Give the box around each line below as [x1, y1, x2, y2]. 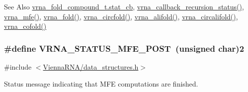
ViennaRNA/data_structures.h [43, 62, 139, 72]
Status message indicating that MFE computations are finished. [4, 78, 198, 89]
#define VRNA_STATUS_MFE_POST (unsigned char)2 [4, 42, 245, 54]
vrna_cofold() [4, 21, 47, 31]
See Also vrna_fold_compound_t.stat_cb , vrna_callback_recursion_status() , [4, 1, 244, 11]
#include [4, 62, 32, 72]
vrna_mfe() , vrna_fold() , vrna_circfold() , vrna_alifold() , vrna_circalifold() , [4, 11, 238, 21]
